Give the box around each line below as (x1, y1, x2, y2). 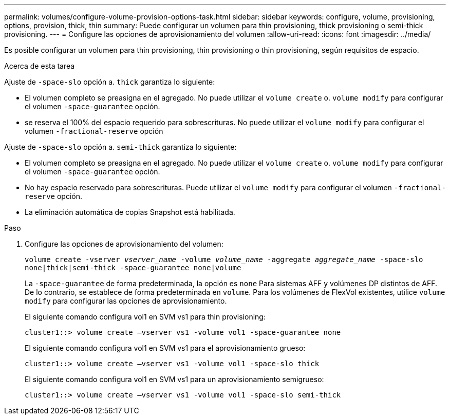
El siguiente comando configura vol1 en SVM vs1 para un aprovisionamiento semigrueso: (25, 375, 324, 384)
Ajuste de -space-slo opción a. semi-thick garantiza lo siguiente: (4, 143, 237, 151)
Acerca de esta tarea (4, 62, 75, 70)
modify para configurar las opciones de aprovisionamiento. (25, 296, 227, 305)
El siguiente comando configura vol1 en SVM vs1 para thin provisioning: (25, 312, 266, 321)
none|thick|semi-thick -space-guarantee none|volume (25, 264, 241, 272)
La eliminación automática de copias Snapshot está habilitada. (25, 208, 235, 216)
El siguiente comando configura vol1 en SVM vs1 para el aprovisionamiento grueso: (25, 344, 306, 352)
